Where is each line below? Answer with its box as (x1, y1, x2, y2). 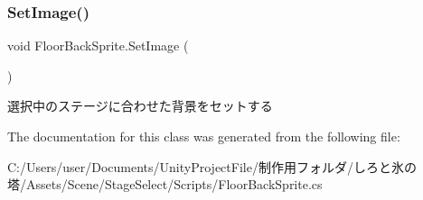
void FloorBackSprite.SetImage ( (7, 36, 189, 55)
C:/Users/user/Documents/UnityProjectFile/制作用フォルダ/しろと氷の (7, 157, 417, 176)
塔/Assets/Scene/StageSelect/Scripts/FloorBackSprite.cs (7, 175, 323, 194)
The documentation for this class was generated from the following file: (7, 127, 400, 145)
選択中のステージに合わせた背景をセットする (7, 96, 273, 115)
